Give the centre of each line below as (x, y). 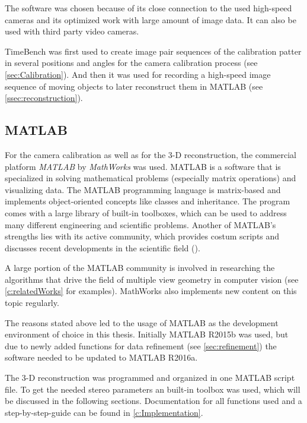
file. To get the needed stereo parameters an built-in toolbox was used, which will (153, 389)
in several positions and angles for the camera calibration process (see (131, 63)
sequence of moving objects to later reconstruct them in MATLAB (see (134, 86)
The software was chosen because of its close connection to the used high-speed (148, 8)
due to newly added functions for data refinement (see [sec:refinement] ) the (141, 345)
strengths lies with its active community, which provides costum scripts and (142, 236)
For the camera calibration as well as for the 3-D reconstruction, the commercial (151, 154)
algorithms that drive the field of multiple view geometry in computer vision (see (152, 279)
